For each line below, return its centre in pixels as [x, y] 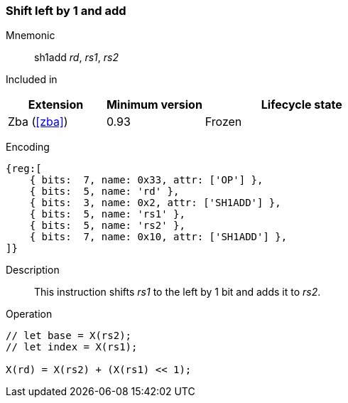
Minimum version [154, 105]
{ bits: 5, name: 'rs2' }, [107, 226]
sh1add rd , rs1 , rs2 [76, 58]
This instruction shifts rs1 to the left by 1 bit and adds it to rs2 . [178, 292]
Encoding [28, 147]
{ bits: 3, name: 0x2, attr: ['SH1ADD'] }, [155, 203]
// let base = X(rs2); [69, 336]
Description [33, 270]
